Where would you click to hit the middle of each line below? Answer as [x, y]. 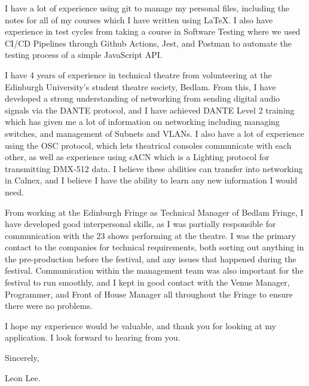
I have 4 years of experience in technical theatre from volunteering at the [138, 74]
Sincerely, [22, 358]
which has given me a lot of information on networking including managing [142, 122]
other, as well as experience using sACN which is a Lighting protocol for [137, 157]
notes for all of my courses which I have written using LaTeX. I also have [139, 19]
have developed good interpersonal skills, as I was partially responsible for [140, 224]
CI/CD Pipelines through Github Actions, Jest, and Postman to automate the [148, 43]
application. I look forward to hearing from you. [93, 337]
